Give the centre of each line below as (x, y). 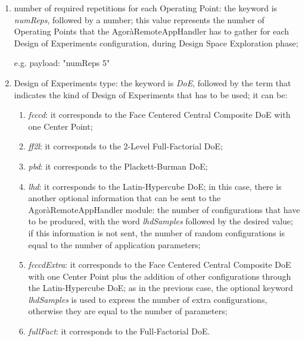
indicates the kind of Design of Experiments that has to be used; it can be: (151, 94)
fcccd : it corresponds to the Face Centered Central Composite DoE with (159, 115)
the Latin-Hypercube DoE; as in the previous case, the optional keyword (161, 288)
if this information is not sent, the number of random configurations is (156, 232)
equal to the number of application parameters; (114, 244)
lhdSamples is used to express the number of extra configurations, (148, 299)
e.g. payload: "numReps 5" (62, 63)
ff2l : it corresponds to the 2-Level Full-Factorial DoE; (125, 146)
